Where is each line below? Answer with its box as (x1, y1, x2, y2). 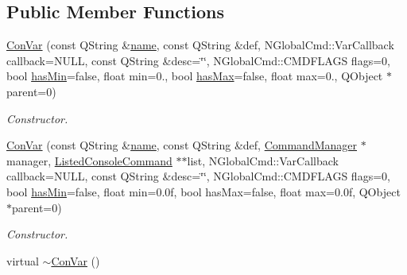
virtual (6, 252, 39, 269)
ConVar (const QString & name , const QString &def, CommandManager (6, 137, 357, 153)
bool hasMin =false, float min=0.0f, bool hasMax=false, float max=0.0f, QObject (6, 183, 401, 199)
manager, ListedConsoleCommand (6, 152, 172, 168)
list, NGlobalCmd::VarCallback (187, 152, 339, 168)
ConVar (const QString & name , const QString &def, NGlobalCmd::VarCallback (6, 37, 394, 53)
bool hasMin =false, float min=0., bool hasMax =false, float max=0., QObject (6, 68, 383, 84)
